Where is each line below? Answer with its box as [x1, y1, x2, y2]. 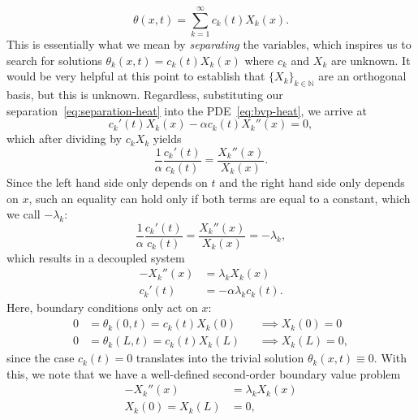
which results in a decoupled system [6, 249, 185, 266]
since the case [6, 349, 75, 366]
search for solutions [6, 51, 102, 68]
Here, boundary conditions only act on [6, 299, 198, 316]
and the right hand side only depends [219, 173, 405, 190]
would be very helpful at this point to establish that [6, 67, 265, 84]
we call [6, 206, 41, 223]
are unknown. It [330, 51, 411, 68]
